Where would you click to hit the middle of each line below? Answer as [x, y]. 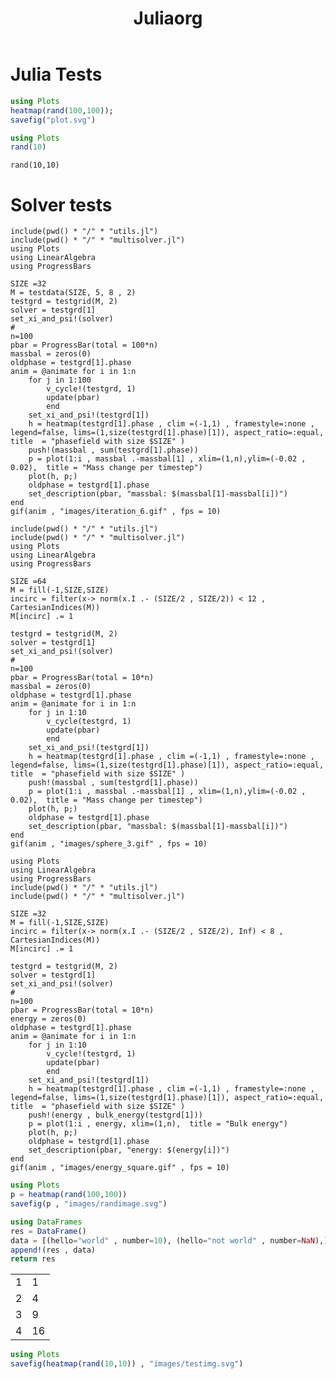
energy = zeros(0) [48, 1019]
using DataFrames [46, 1222]
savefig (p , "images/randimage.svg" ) [89, 1204]
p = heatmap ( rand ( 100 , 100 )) [69, 1195]
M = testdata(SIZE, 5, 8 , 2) [73, 293]
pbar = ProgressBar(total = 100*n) [84, 345]
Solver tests [61, 204]
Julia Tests [56, 74]
